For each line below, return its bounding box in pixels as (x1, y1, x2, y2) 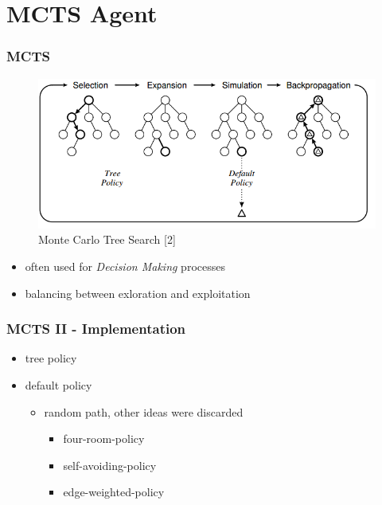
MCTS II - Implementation (6, 319, 186, 339)
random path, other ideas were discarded (44, 403, 244, 420)
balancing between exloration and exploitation (25, 284, 251, 301)
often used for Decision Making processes (25, 257, 225, 274)
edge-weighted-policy (63, 483, 165, 500)
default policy (25, 376, 92, 393)
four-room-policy (63, 430, 145, 447)
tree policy (25, 350, 77, 366)
